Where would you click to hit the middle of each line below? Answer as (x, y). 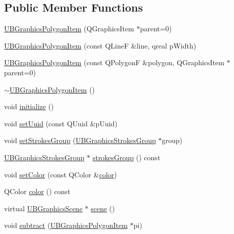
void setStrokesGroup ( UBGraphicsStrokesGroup (80, 140)
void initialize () (29, 106)
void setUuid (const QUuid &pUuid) (61, 123)
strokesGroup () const (126, 157)
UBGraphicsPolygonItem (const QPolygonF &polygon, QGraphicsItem (114, 62)
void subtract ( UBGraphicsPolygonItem (66, 225)
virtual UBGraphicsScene (43, 208)
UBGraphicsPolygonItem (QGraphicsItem (69, 29)
